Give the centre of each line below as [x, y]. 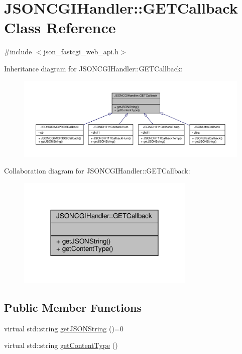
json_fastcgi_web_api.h [81, 52]
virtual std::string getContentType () [61, 345]
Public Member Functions [73, 307]
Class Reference [60, 27]
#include [18, 52]
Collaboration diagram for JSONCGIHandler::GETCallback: [97, 171]
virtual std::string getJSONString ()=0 [64, 328]
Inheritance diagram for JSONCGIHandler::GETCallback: [93, 68]
